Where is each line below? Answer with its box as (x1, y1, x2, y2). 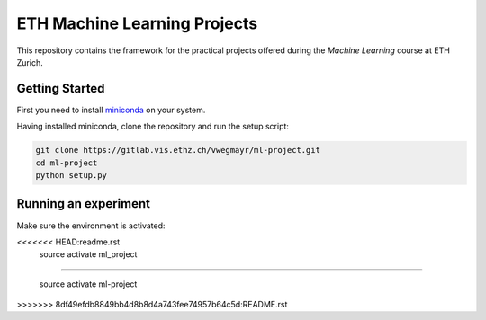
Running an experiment (16, 196, 151, 211)
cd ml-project (35, 157, 98, 168)
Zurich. (16, 57, 44, 67)
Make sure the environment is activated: (16, 220, 166, 231)
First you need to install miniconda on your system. (16, 104, 206, 115)
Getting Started (16, 81, 105, 96)
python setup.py (35, 171, 108, 180)
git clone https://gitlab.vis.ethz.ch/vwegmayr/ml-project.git (35, 145, 321, 156)
